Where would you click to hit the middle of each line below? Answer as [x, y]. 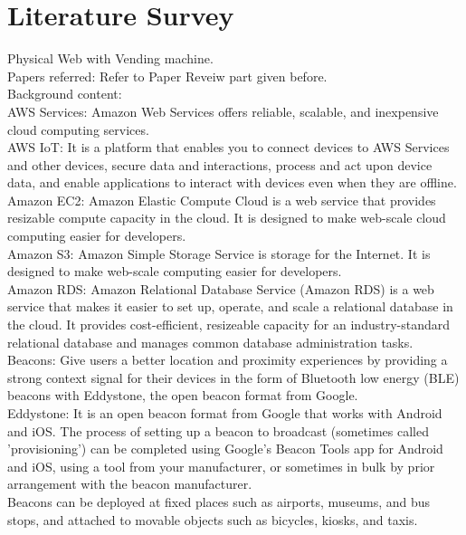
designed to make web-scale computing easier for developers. [175, 271]
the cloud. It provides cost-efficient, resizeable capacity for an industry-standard [229, 325]
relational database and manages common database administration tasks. [210, 342]
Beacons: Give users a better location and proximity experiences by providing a [228, 360]
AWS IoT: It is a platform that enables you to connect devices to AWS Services [228, 147]
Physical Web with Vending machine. [110, 58]
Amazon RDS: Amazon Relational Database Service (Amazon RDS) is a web [221, 288]
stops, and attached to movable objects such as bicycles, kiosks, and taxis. [213, 519]
